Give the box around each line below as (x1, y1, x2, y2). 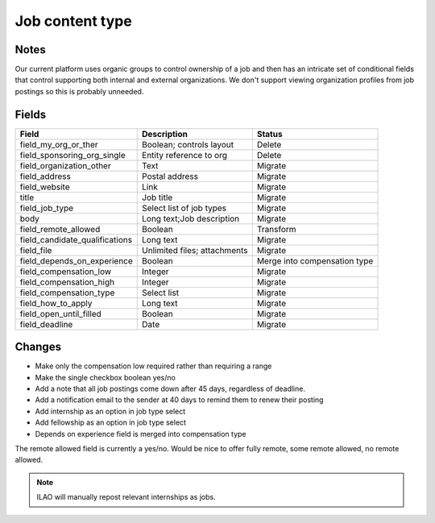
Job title (142, 192, 173, 203)
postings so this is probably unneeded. (14, 86, 144, 96)
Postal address (142, 170, 199, 181)
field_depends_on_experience (19, 255, 133, 266)
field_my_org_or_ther (19, 139, 98, 150)
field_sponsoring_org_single (19, 149, 126, 160)
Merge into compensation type (256, 255, 374, 266)
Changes (14, 340, 62, 354)
